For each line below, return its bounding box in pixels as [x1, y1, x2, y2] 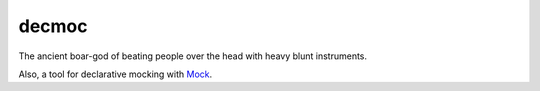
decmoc [18, 15, 89, 37]
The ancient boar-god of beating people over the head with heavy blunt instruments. [18, 50, 368, 62]
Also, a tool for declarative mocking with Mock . [18, 68, 213, 80]
